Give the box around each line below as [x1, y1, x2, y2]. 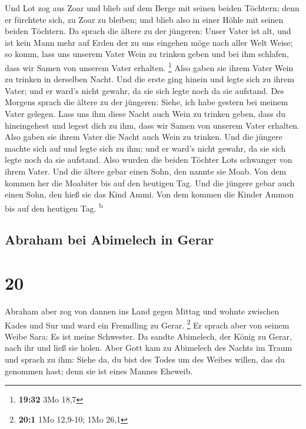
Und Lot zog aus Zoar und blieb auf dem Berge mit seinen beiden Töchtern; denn [5, 2, 300, 14]
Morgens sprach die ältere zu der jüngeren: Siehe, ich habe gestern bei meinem [5, 96, 288, 108]
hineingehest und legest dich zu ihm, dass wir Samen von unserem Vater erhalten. [5, 119, 300, 131]
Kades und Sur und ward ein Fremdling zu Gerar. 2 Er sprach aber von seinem [5, 317, 290, 331]
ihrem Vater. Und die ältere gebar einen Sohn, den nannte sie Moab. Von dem [5, 165, 287, 177]
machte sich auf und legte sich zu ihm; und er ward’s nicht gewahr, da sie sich [5, 142, 286, 154]
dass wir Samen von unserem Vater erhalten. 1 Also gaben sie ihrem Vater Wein [5, 59, 294, 73]
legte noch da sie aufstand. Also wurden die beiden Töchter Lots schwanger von [5, 153, 292, 166]
